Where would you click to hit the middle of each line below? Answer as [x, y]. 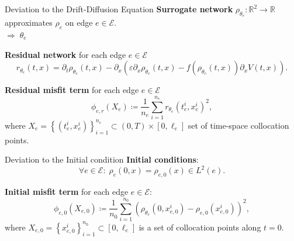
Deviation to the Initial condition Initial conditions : [102, 159]
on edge [79, 23]
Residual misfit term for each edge [72, 90]
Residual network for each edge [65, 54]
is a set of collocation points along [200, 227]
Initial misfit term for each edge [67, 192]
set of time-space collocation [238, 125]
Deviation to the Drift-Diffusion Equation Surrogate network [119, 9]
